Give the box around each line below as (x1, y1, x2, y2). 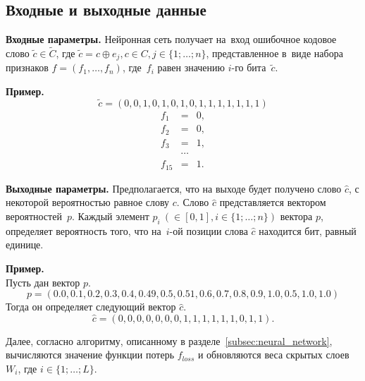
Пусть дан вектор (6, 274, 80, 289)
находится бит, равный (259, 223, 357, 238)
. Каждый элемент (71, 209, 149, 224)
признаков (6, 60, 49, 75)
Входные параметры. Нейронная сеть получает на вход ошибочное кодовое (6, 32, 337, 47)
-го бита (231, 60, 266, 75)
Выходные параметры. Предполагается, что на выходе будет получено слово (6, 181, 342, 195)
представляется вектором (219, 195, 326, 210)
